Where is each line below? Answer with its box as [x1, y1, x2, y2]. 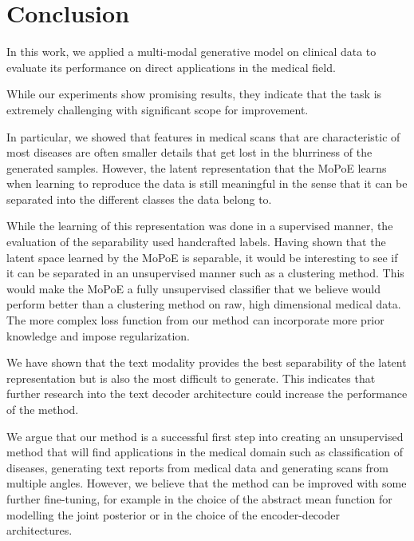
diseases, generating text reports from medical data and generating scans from [6, 459, 389, 475]
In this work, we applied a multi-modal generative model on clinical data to [6, 43, 377, 60]
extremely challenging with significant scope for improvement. [6, 101, 309, 117]
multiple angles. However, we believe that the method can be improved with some [6, 475, 407, 491]
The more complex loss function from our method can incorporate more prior [6, 312, 384, 328]
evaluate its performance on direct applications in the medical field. [6, 58, 336, 75]
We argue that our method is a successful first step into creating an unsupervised [6, 428, 404, 444]
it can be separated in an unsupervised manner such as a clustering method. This [6, 265, 404, 281]
